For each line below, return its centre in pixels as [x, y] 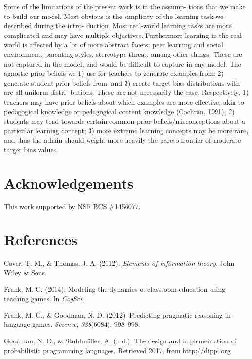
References [41, 240]
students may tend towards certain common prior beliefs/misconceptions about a [125, 121]
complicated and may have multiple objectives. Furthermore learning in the [116, 35]
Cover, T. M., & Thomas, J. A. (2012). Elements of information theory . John [119, 263]
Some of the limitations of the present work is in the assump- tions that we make [125, 6]
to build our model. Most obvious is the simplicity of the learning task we [114, 16]
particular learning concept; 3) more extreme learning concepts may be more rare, [126, 130]
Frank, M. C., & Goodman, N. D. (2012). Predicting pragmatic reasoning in [117, 314]
